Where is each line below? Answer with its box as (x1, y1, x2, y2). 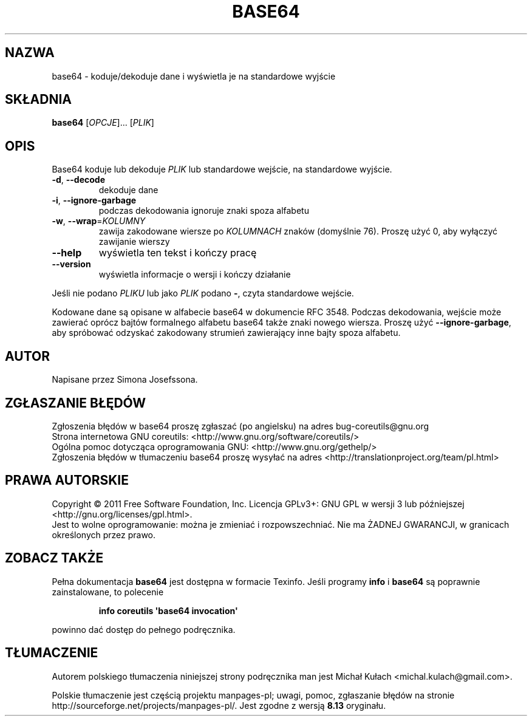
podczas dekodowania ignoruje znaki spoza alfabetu (98, 205, 309, 216)
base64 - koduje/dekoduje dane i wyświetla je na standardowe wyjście (52, 70, 336, 81)
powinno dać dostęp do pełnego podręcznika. (52, 624, 236, 635)
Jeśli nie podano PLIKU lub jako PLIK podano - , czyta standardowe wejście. (52, 288, 354, 299)
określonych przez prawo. (52, 529, 156, 540)
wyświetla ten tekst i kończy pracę (98, 247, 257, 259)
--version (52, 259, 91, 270)
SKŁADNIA (5, 92, 72, 108)
